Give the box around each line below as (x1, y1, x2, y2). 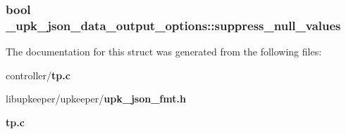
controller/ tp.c (6, 67, 70, 82)
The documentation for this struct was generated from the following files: (6, 44, 322, 59)
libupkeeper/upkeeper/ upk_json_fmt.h (6, 91, 186, 106)
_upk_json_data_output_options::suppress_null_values (6, 16, 341, 34)
